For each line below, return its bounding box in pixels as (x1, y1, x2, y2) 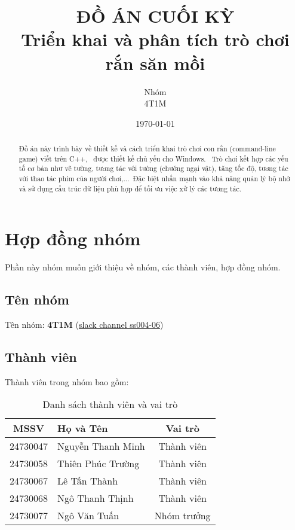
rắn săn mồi (105, 50, 205, 75)
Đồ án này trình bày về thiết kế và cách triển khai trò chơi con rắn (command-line (19, 144, 276, 154)
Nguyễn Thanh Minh (57, 439, 145, 453)
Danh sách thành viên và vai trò (42, 397, 178, 412)
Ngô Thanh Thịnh (57, 491, 134, 505)
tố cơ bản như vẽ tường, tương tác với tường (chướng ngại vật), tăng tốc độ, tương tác (19, 163, 288, 173)
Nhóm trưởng (154, 508, 211, 523)
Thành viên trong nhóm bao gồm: (5, 375, 129, 388)
